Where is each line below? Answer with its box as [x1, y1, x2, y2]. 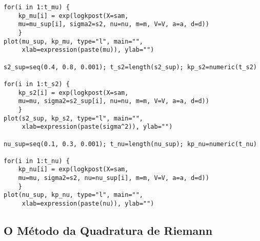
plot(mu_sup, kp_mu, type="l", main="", [4, 37, 144, 45]
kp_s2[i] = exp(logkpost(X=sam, [18, 89, 129, 96]
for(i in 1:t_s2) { [4, 80, 70, 88]
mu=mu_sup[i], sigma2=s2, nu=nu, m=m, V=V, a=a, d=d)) [18, 21, 209, 28]
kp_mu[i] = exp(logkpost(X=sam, [18, 12, 129, 19]
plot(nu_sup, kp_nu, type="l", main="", [4, 191, 144, 199]
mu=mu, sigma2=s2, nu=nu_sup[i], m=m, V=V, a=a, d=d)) [18, 174, 209, 182]
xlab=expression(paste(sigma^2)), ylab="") [22, 123, 173, 131]
